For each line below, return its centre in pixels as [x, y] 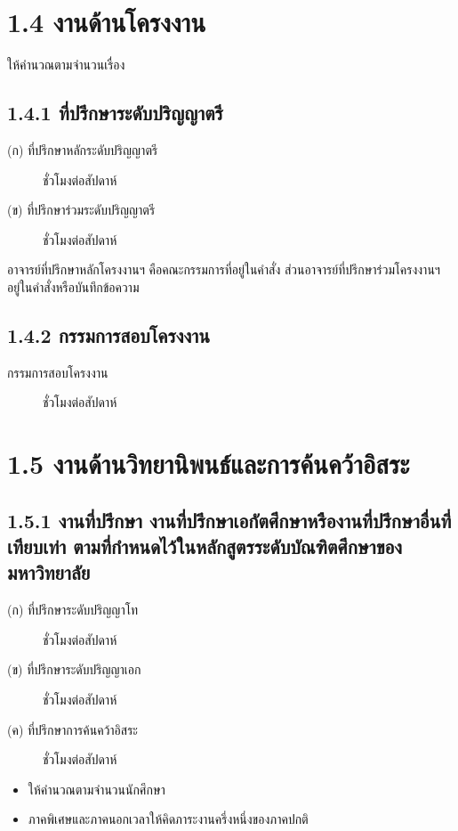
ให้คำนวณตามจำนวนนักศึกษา [96, 789]
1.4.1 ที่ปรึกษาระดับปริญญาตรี [115, 113]
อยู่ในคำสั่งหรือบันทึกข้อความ [73, 286]
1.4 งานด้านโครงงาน [107, 22]
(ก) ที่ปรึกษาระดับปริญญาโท [73, 610]
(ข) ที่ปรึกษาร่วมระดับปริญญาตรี [81, 210]
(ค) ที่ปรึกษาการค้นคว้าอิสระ [72, 729]
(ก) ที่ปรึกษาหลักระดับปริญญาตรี [83, 149]
